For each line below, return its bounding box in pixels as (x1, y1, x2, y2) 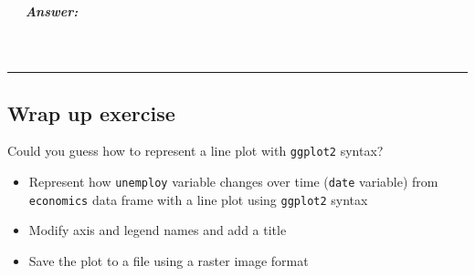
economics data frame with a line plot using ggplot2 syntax (28, 189, 368, 209)
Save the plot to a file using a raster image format (28, 250, 309, 270)
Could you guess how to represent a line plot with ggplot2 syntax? (7, 141, 384, 160)
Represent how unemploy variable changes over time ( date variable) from (28, 172, 438, 191)
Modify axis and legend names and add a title (28, 220, 287, 240)
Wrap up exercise (7, 98, 175, 127)
